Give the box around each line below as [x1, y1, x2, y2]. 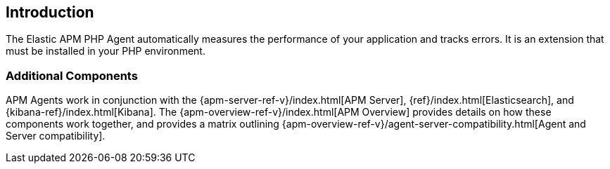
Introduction [6, 4, 94, 21]
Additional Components [6, 68, 138, 83]
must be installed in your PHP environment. [6, 45, 205, 58]
